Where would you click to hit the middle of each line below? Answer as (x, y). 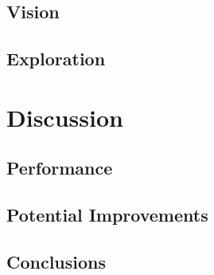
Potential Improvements (107, 215)
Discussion (65, 117)
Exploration (56, 59)
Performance (60, 168)
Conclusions (56, 261)
